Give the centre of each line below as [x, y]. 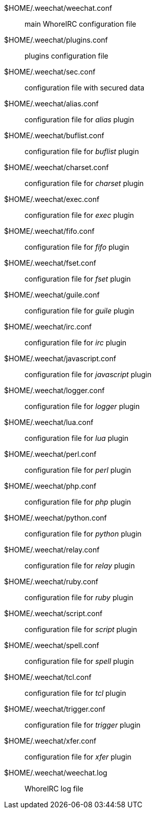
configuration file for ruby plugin [79, 597]
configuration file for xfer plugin [78, 757]
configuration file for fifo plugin [77, 247]
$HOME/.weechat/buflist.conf [54, 135]
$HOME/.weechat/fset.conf [50, 263]
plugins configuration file [67, 56]
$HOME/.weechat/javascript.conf [60, 358]
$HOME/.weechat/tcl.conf [48, 677]
